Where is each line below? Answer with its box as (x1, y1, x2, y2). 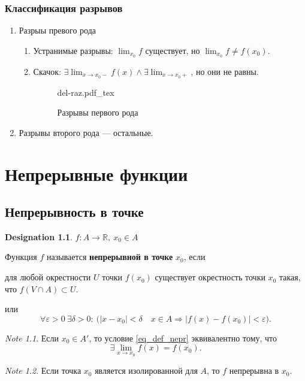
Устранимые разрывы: (33, 44, 113, 56)
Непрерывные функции (5, 161, 188, 186)
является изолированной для (95, 364, 198, 377)
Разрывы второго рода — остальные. (19, 126, 153, 138)
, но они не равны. (191, 65, 259, 77)
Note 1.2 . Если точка (5, 364, 81, 377)
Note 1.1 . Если (5, 331, 59, 344)
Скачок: (33, 65, 61, 77)
